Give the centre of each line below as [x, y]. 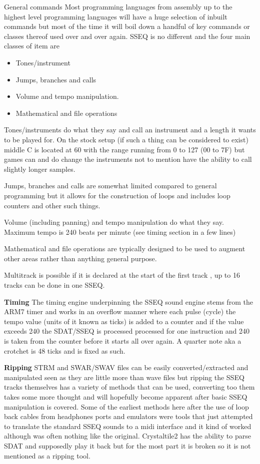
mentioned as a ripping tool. [47, 455]
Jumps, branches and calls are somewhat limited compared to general [110, 186]
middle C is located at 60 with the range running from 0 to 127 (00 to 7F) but [124, 149]
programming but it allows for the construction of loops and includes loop [117, 195]
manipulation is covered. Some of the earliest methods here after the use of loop [126, 406]
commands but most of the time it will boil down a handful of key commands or [127, 26]
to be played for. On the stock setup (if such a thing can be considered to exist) [126, 139]
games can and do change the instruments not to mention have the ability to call [128, 159]
